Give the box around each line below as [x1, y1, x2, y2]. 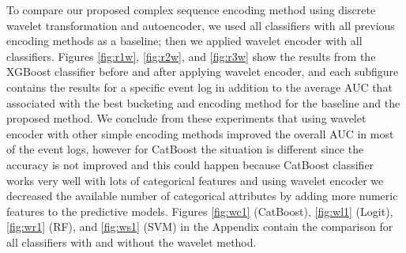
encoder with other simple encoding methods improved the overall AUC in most [6, 125, 394, 142]
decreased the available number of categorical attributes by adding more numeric [6, 187, 398, 204]
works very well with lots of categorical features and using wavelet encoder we [6, 172, 384, 188]
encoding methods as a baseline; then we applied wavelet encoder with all [6, 32, 363, 49]
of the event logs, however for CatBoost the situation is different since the [6, 141, 364, 157]
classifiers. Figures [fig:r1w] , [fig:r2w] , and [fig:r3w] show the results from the [6, 47, 376, 64]
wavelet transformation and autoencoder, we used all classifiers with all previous [6, 17, 395, 33]
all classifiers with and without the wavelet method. [6, 233, 257, 250]
